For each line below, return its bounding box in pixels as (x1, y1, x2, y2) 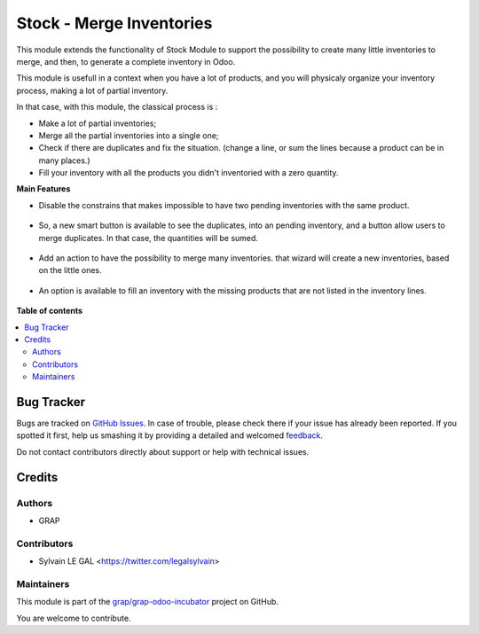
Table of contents (16, 306, 83, 316)
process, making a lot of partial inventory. (16, 85, 169, 96)
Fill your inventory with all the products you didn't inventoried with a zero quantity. (38, 168, 339, 178)
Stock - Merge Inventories (16, 13, 213, 33)
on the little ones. (38, 265, 102, 276)
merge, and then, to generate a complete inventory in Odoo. (16, 56, 236, 66)
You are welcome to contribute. (16, 613, 131, 623)
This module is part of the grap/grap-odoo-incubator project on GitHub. (16, 597, 279, 607)
